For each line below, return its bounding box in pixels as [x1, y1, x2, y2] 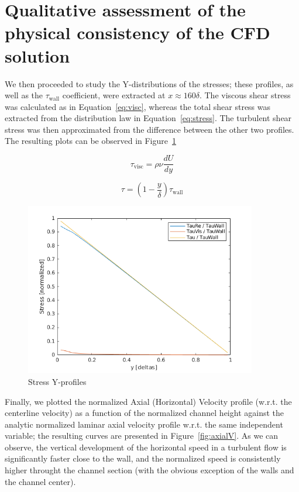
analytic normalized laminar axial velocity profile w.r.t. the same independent [5, 418, 283, 430]
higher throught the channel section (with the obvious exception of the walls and [5, 464, 294, 476]
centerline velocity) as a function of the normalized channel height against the [5, 407, 284, 419]
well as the [5, 89, 43, 101]
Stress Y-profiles [28, 375, 87, 387]
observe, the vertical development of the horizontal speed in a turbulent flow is [5, 441, 287, 453]
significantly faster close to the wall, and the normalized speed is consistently [5, 452, 281, 465]
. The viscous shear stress [199, 89, 291, 101]
